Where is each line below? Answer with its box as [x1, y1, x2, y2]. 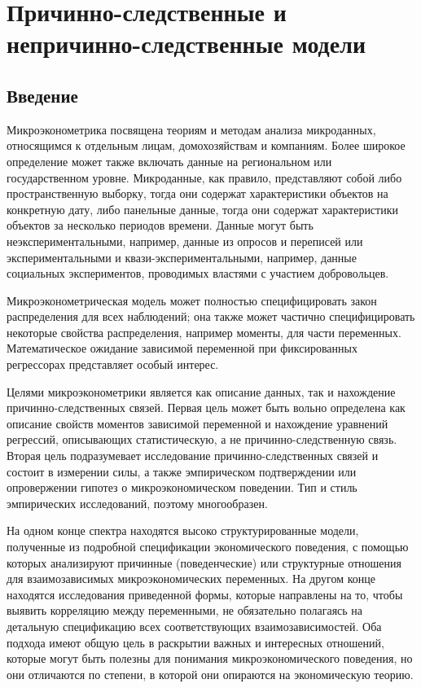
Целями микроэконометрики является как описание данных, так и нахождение [7, 383, 396, 400]
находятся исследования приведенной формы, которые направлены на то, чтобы [7, 585, 403, 603]
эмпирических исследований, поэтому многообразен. [7, 494, 268, 511]
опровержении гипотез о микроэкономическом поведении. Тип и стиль [7, 479, 357, 496]
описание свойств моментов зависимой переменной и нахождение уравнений [7, 414, 388, 432]
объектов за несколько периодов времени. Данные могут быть [7, 217, 314, 234]
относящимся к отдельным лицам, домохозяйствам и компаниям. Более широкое [7, 137, 406, 154]
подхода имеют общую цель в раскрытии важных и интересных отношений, [7, 633, 384, 651]
